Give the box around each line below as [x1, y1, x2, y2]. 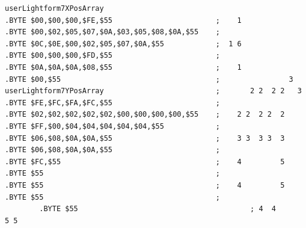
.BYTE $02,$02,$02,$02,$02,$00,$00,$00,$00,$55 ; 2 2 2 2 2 [5, 110, 285, 119]
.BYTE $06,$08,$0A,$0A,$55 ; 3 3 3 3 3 [5, 134, 285, 143]
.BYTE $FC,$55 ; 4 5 [5, 157, 285, 166]
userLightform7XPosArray [5, 4, 104, 13]
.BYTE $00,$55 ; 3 [5, 75, 293, 84]
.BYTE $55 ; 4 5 [5, 180, 285, 189]
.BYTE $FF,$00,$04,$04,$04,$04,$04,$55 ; [5, 122, 220, 131]
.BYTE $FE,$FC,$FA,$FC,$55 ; [5, 98, 220, 107]
